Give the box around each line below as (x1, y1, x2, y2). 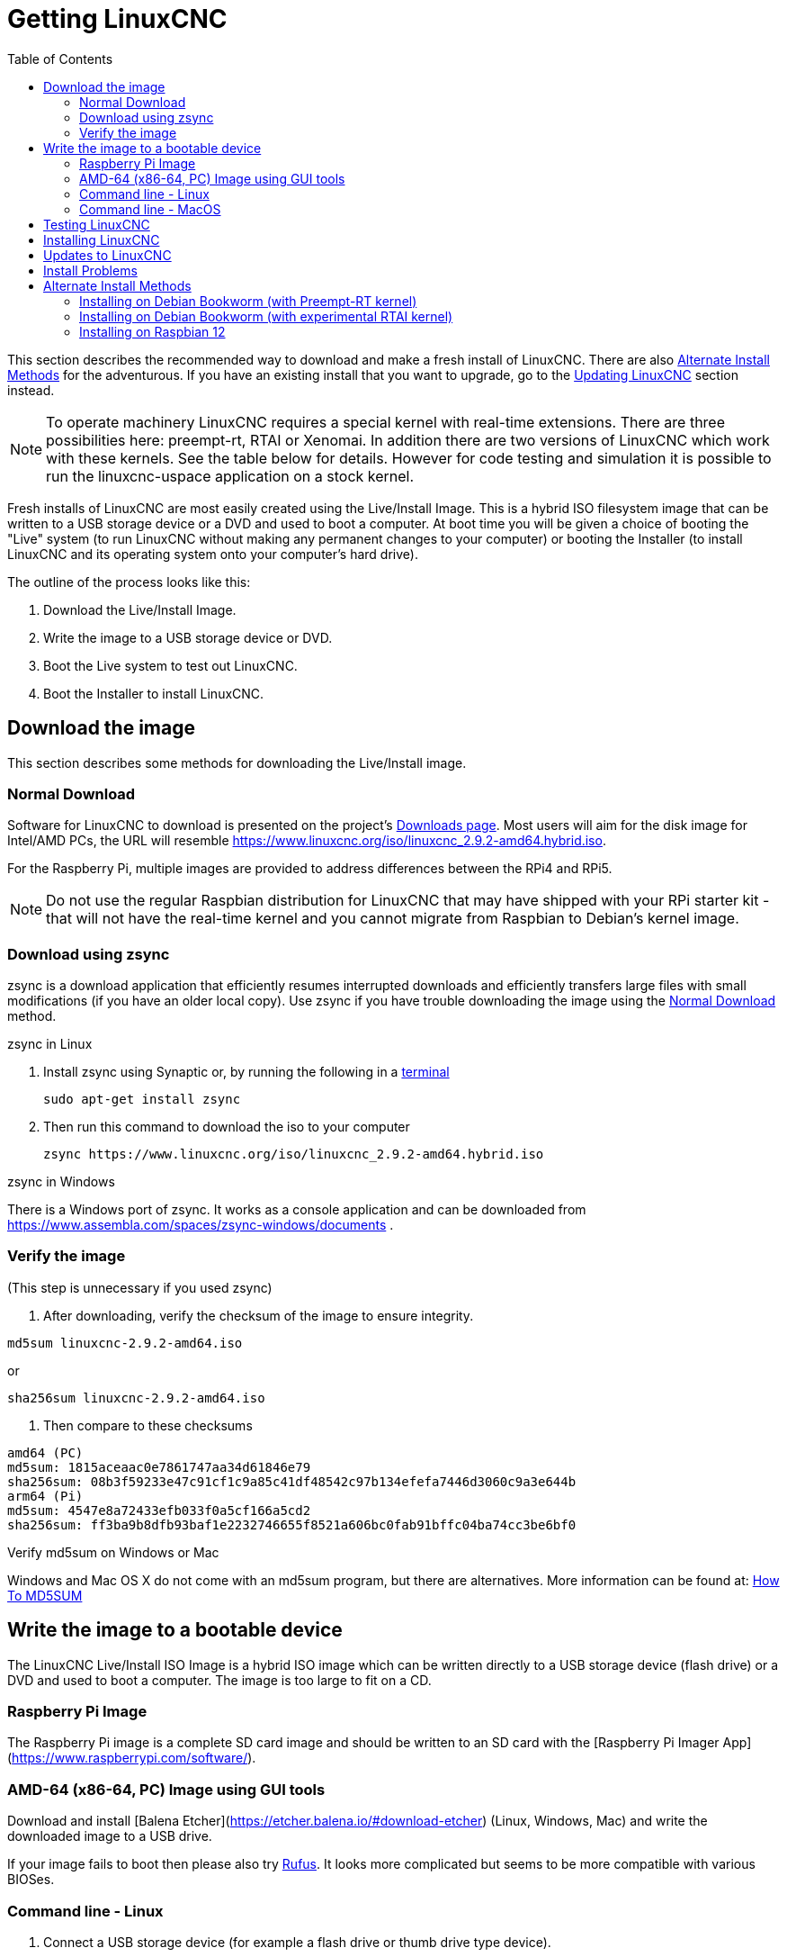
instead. (7, 382, 55, 398)
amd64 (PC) (7, 1445, 84, 1460)
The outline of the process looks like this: (7, 573, 251, 590)
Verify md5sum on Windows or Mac (7, 1544, 219, 1560)
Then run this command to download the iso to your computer (43, 1119, 410, 1135)
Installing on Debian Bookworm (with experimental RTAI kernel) (79, 308, 453, 324)
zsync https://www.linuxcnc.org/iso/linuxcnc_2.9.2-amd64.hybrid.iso (43, 1147, 544, 1162)
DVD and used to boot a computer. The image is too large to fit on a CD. (7, 1672, 432, 1688)
